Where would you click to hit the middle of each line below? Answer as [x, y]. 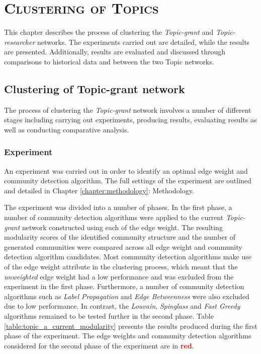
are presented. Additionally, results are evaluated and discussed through [115, 52]
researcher [20, 42]
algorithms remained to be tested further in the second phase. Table [109, 316]
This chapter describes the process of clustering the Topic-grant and [109, 32]
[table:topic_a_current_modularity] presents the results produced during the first [131, 326]
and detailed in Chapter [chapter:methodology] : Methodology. [99, 190]
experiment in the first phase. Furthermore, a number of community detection [124, 286]
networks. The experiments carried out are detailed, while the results [144, 42]
